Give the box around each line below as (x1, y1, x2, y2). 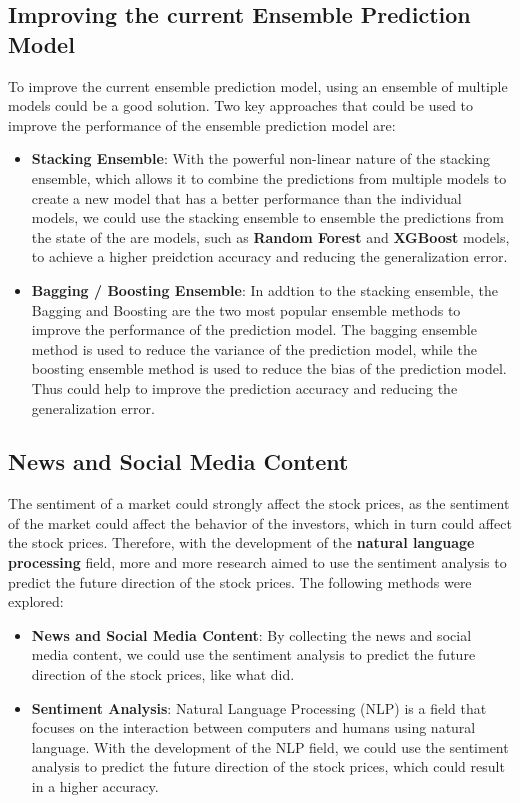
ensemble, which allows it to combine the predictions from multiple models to (31, 167, 507, 188)
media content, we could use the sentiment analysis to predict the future (31, 644, 476, 665)
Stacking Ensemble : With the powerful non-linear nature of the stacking (31, 148, 490, 169)
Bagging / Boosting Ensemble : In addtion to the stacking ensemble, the (31, 279, 498, 300)
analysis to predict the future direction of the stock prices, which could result (31, 756, 505, 777)
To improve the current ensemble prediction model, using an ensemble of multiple (8, 75, 508, 96)
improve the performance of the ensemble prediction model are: (8, 114, 396, 135)
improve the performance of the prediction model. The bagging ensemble (31, 319, 477, 340)
